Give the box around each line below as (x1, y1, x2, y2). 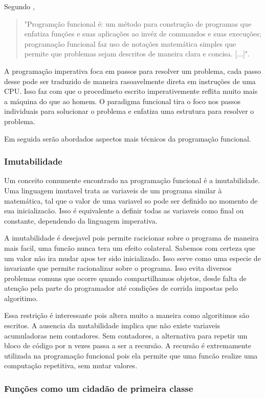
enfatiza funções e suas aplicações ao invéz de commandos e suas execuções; (24, 28, 261, 39)
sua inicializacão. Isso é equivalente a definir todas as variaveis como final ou (4, 205, 244, 216)
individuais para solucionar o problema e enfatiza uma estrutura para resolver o (4, 106, 254, 116)
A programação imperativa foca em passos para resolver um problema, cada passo (4, 65, 261, 76)
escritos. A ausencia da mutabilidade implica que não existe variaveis (4, 320, 220, 331)
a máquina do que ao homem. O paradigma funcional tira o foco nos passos (4, 95, 240, 106)
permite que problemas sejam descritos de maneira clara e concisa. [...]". (24, 48, 250, 59)
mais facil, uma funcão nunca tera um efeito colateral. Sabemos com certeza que (4, 242, 255, 253)
